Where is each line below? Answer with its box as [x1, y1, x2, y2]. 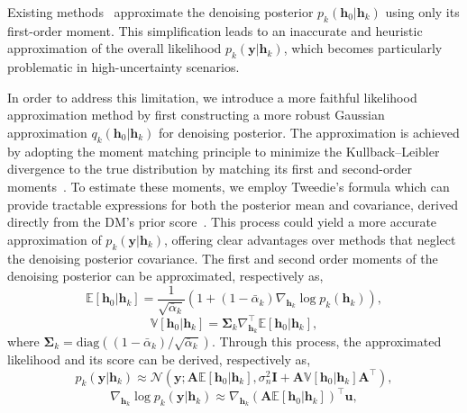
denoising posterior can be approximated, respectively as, [7, 266, 324, 285]
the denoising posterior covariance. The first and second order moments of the [7, 248, 438, 267]
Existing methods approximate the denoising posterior [7, 3, 314, 21]
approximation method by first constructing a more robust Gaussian [7, 105, 385, 124]
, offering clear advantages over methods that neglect [164, 229, 456, 248]
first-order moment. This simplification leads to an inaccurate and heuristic [7, 21, 423, 40]
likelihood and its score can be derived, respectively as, [7, 350, 311, 369]
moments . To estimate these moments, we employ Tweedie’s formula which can [7, 176, 450, 195]
